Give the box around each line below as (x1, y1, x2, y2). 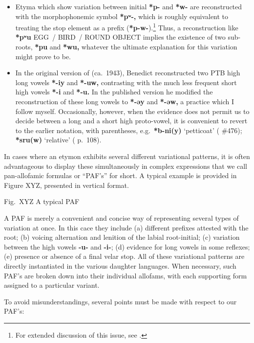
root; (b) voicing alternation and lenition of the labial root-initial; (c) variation (4, 232, 240, 242)
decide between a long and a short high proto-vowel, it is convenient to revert (15, 115, 248, 126)
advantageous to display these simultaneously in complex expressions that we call (4, 160, 248, 171)
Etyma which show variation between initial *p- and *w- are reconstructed (15, 1, 242, 11)
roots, (15, 42, 33, 52)
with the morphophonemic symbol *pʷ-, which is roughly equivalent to (15, 11, 229, 21)
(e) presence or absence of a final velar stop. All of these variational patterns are (4, 251, 245, 261)
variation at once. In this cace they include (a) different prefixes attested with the (4, 222, 249, 232)
